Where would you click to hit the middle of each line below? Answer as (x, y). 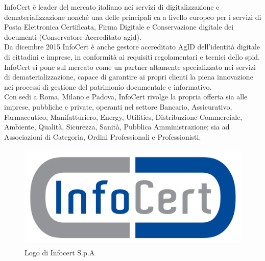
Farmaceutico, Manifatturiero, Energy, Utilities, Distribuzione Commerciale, (123, 116)
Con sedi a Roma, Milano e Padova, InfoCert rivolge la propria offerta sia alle (126, 97)
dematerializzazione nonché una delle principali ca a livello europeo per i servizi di (133, 17)
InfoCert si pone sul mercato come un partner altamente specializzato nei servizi (130, 67)
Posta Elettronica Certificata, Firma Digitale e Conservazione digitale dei (119, 27)
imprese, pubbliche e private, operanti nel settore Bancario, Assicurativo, (118, 106)
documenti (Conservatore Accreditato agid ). (73, 36)
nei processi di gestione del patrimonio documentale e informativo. (108, 86)
